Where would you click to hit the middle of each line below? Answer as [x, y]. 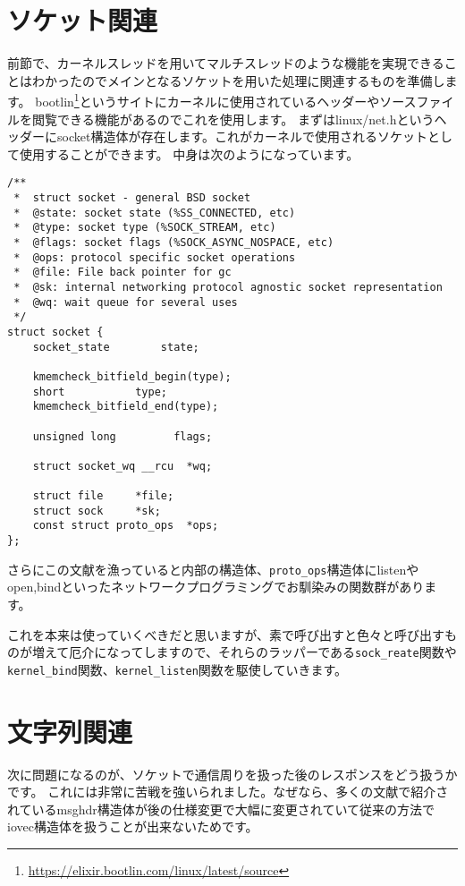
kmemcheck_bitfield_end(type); [126, 407]
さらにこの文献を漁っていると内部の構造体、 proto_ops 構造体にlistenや [213, 569]
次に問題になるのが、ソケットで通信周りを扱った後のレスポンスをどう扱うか [232, 774]
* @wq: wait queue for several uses [126, 302]
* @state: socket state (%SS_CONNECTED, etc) [155, 213]
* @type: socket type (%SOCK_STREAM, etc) [145, 228]
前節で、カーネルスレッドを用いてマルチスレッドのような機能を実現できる [226, 63]
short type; [100, 392]
